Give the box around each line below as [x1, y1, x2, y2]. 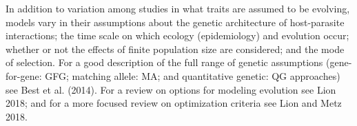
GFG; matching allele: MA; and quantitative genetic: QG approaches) [45, 68, 340, 83]
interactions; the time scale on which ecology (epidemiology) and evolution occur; [6, 28, 349, 43]
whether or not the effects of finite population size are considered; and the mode [6, 41, 345, 56]
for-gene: [6, 68, 42, 83]
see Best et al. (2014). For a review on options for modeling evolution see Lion [6, 82, 336, 96]
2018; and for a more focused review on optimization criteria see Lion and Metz [6, 96, 342, 110]
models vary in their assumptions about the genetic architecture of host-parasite [6, 14, 345, 29]
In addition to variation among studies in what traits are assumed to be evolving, [6, 1, 350, 15]
